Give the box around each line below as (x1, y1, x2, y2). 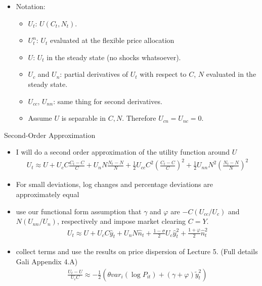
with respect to (140, 69, 187, 79)
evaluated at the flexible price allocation (50, 35, 174, 45)
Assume (28, 113, 52, 123)
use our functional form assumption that (16, 206, 142, 216)
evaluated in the (206, 69, 256, 79)
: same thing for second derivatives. (53, 96, 162, 106)
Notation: (16, 1, 46, 11)
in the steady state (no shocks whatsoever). (47, 52, 181, 62)
